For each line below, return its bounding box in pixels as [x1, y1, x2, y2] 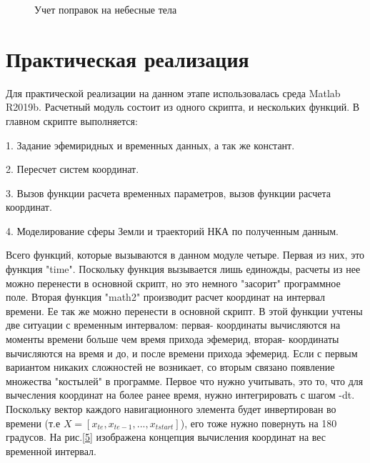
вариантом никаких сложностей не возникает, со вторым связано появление [6, 359, 335, 374]
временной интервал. [6, 443, 96, 458]
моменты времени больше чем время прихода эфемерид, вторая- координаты [6, 332, 339, 347]
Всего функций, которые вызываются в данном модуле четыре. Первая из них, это [6, 247, 365, 262]
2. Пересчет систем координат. [6, 161, 139, 176]
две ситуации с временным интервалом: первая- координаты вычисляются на [6, 317, 341, 332]
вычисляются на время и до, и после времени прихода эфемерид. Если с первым [6, 345, 358, 360]
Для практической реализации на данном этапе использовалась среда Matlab [6, 85, 341, 100]
